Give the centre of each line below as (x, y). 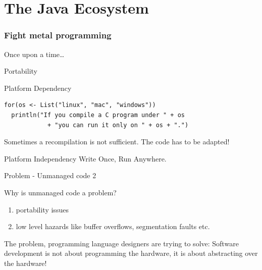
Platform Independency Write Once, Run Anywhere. (85, 158)
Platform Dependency (38, 88)
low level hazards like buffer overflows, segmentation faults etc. (113, 226)
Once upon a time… (34, 54)
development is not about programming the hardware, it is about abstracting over (131, 253)
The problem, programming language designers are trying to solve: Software (121, 243)
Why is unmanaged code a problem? (60, 192)
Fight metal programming (58, 35)
